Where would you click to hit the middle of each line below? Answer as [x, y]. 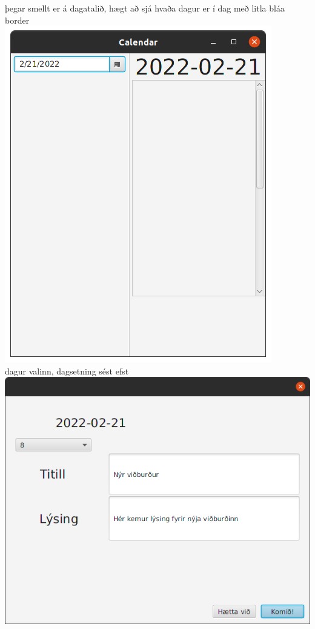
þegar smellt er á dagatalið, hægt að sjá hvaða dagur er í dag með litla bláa [145, 8]
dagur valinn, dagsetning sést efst [67, 371]
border [17, 20]
